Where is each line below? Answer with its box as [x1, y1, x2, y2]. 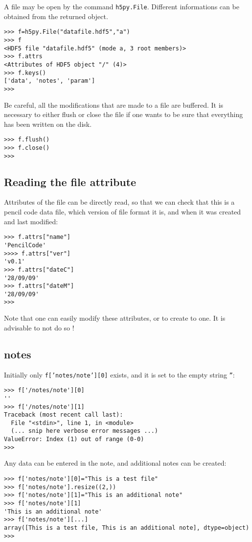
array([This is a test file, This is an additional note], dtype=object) [4, 524, 250, 531]
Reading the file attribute [4, 174, 137, 189]
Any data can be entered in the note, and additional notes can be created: [4, 458, 227, 468]
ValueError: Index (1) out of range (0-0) [4, 436, 144, 443]
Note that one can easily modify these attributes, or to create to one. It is [4, 313, 226, 323]
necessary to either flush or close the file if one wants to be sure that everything [4, 109, 243, 119]
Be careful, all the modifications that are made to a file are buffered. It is [4, 99, 224, 110]
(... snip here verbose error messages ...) [11, 427, 158, 435]
